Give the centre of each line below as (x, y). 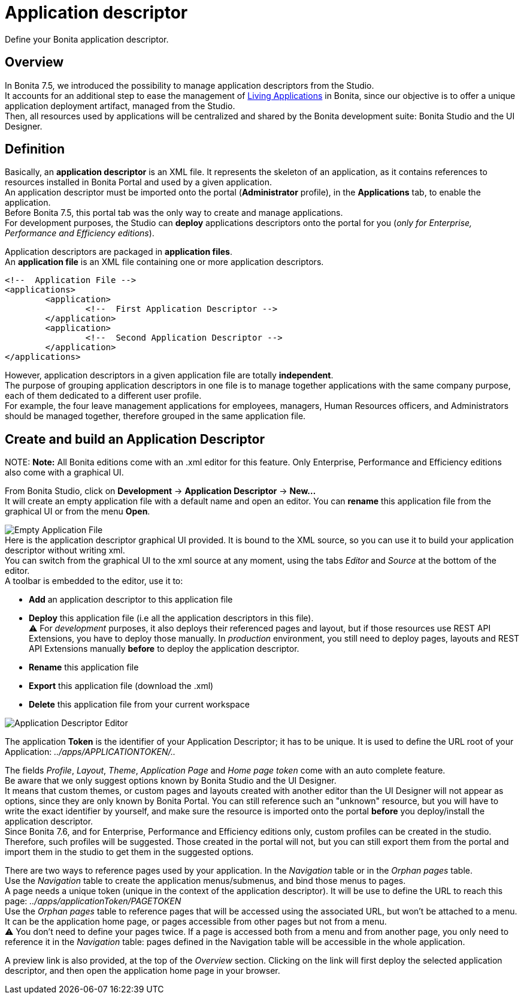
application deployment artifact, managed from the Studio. (120, 106)
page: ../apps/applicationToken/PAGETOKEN (93, 901)
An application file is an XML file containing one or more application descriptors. (164, 262)
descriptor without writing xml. (65, 550)
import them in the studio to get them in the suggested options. (129, 852)
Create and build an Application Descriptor (135, 439)
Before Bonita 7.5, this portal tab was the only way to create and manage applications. (174, 213)
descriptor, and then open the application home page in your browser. (143, 971)
